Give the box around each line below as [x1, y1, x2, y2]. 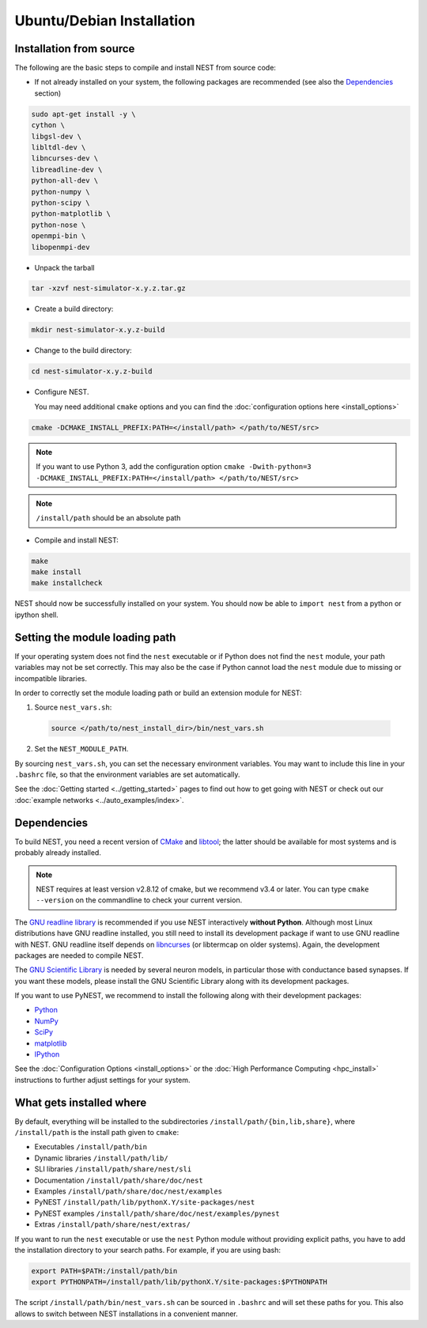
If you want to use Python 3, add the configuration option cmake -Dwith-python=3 [36, 462, 312, 471]
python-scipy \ [31, 198, 90, 207]
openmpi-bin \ [31, 232, 86, 240]
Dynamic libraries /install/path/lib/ [34, 1153, 169, 1163]
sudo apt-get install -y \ [31, 109, 136, 119]
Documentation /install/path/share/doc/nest [34, 1175, 203, 1185]
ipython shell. [14, 610, 59, 619]
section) [34, 88, 62, 98]
